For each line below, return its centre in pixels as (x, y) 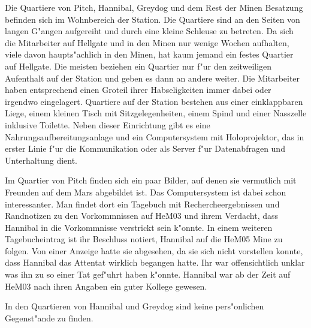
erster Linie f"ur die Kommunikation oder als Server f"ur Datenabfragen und (145, 148)
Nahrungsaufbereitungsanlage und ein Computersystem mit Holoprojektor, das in (155, 136)
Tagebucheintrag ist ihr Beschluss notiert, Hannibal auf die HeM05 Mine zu (144, 239)
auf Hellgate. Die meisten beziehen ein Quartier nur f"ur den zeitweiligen (138, 66)
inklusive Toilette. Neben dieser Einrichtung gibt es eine (108, 124)
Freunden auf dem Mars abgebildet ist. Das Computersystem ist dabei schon (146, 192)
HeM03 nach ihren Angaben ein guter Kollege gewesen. (106, 286)
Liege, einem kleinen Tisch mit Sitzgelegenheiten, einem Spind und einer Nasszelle (156, 113)
